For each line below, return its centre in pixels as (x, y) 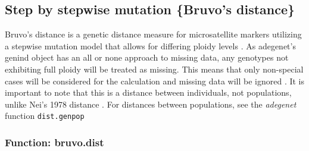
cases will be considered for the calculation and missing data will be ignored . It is (155, 81)
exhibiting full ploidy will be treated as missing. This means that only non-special (154, 69)
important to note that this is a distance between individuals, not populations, (148, 92)
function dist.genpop (45, 116)
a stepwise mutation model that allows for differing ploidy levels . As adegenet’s (150, 45)
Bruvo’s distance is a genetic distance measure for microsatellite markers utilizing (153, 34)
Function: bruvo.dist (54, 142)
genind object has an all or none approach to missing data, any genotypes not (147, 57)
